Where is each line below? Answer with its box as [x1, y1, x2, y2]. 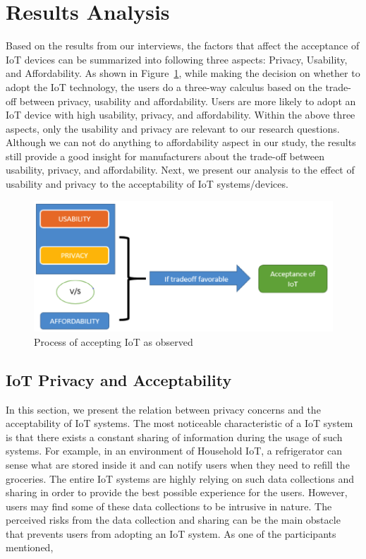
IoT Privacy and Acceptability [6, 368, 232, 390]
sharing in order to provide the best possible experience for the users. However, [6, 485, 348, 500]
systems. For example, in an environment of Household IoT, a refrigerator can [6, 443, 343, 458]
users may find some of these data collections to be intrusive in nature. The [6, 498, 332, 513]
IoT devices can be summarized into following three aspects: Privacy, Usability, [6, 52, 348, 66]
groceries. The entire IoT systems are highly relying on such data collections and [6, 471, 355, 486]
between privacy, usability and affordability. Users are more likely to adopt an [19, 93, 356, 108]
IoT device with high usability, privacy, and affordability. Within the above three [6, 107, 355, 122]
